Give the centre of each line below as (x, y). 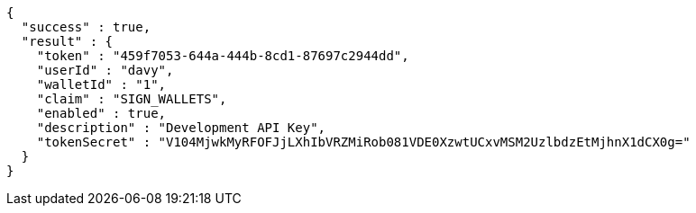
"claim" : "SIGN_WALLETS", (132, 99)
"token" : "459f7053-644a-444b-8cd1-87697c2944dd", (223, 56)
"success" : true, (86, 27)
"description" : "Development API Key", (181, 128)
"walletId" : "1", (101, 84)
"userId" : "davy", (105, 70)
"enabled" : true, (101, 113)
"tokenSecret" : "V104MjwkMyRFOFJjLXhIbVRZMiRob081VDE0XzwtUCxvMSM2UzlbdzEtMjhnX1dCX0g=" (363, 142)
